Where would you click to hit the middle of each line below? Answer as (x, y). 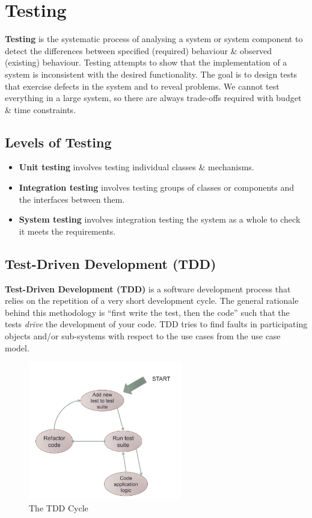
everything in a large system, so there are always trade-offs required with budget (153, 98)
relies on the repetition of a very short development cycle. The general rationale (152, 301)
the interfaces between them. (72, 199)
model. (17, 347)
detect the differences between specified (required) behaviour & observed (139, 50)
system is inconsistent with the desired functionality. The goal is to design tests (151, 74)
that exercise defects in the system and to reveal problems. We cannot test (142, 86)
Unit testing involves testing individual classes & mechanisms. (136, 167)
